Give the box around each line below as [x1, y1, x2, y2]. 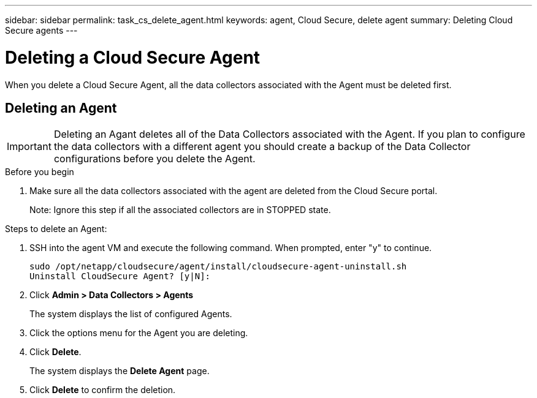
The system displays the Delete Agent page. [29, 366, 210, 377]
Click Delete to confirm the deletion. [29, 385, 176, 396]
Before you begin [5, 167, 74, 178]
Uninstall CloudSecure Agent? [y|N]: [29, 271, 211, 282]
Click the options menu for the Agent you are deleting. [29, 328, 248, 339]
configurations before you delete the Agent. [53, 152, 256, 165]
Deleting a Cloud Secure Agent [5, 47, 261, 68]
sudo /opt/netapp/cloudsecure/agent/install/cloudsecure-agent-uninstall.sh [29, 261, 407, 272]
